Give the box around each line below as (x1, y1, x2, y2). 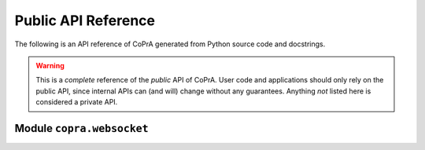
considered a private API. (35, 97, 118, 107)
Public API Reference (14, 12, 155, 29)
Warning (35, 60, 65, 70)
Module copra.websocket (14, 122, 149, 135)
